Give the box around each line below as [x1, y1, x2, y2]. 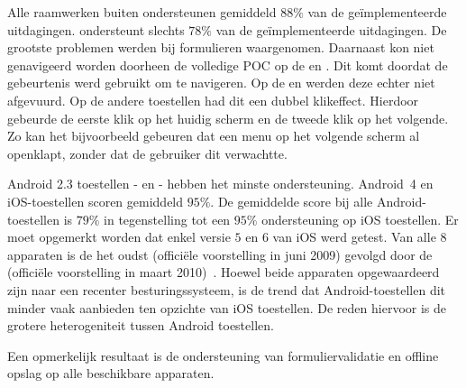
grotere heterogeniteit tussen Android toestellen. [7, 316, 274, 335]
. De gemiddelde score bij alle [210, 191, 373, 210]
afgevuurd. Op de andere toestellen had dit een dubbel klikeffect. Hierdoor [7, 90, 419, 109]
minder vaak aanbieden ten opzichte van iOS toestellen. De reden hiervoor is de [7, 298, 446, 317]
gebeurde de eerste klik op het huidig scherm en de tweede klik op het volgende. [7, 108, 449, 127]
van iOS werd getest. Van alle [272, 227, 436, 246]
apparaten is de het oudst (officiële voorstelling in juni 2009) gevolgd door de [7, 245, 433, 263]
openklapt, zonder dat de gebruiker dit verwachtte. [7, 143, 288, 162]
